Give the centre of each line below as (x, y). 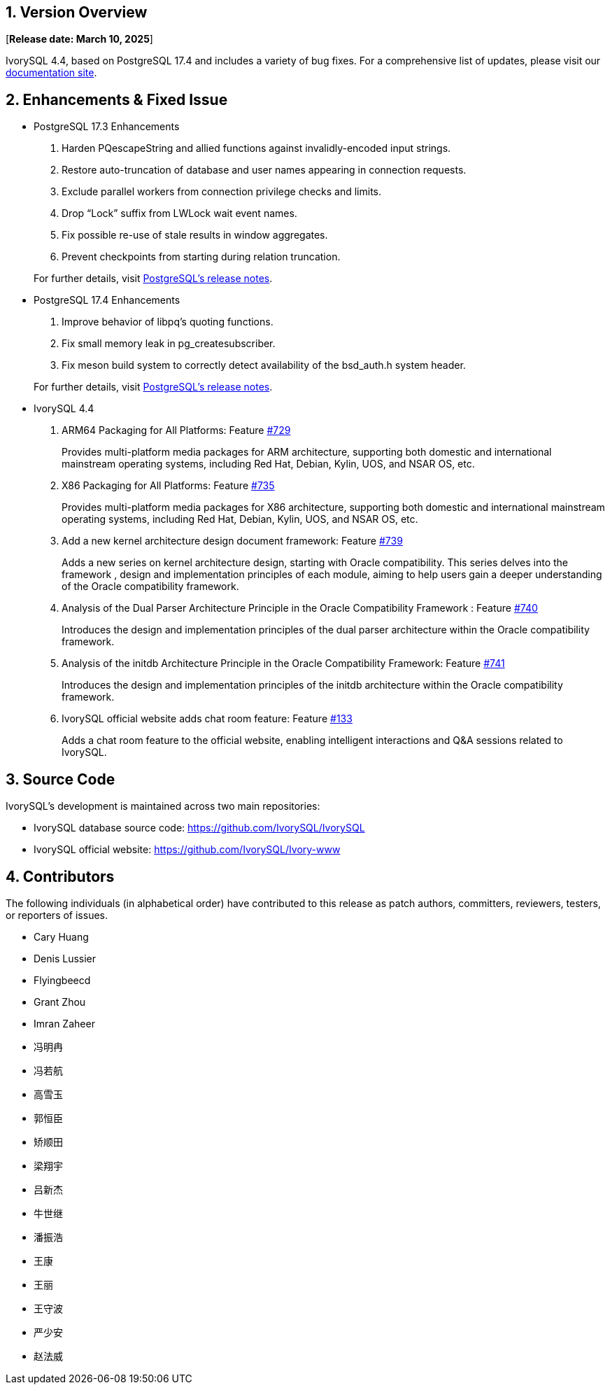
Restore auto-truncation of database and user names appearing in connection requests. (264, 170)
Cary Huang (61, 936)
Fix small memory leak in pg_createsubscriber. (169, 344)
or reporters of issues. (57, 915)
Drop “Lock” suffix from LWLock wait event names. (179, 213)
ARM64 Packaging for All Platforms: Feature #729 (176, 430)
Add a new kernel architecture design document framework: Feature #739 (232, 541)
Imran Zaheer (64, 1023)
